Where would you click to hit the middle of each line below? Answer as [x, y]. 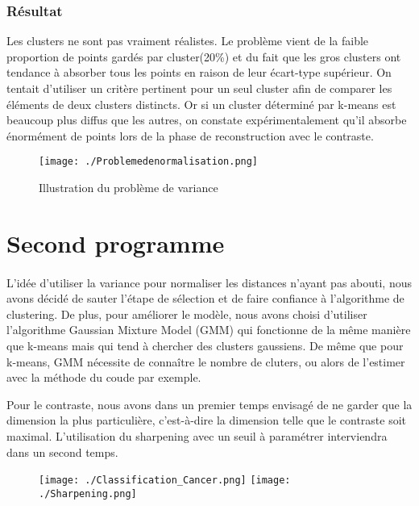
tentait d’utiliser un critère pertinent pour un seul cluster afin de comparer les [199, 88]
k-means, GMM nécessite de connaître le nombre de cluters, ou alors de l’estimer [206, 361]
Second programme [116, 243]
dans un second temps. [62, 452]
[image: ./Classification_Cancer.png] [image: [165, 481]
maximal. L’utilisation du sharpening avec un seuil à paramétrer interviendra [197, 435]
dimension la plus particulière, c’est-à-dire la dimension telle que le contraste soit [207, 420]
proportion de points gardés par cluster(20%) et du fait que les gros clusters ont [204, 56]
